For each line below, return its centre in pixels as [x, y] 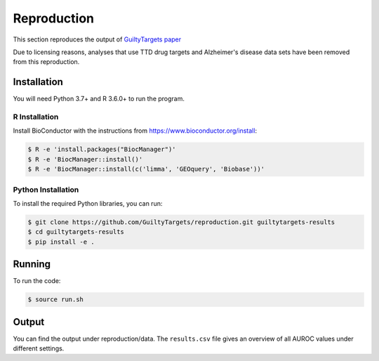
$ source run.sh [56, 300]
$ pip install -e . [61, 242]
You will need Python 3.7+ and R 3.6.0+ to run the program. [99, 99]
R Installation [36, 117]
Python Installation [46, 190]
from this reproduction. [46, 62]
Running [32, 264]
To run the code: [37, 281]
